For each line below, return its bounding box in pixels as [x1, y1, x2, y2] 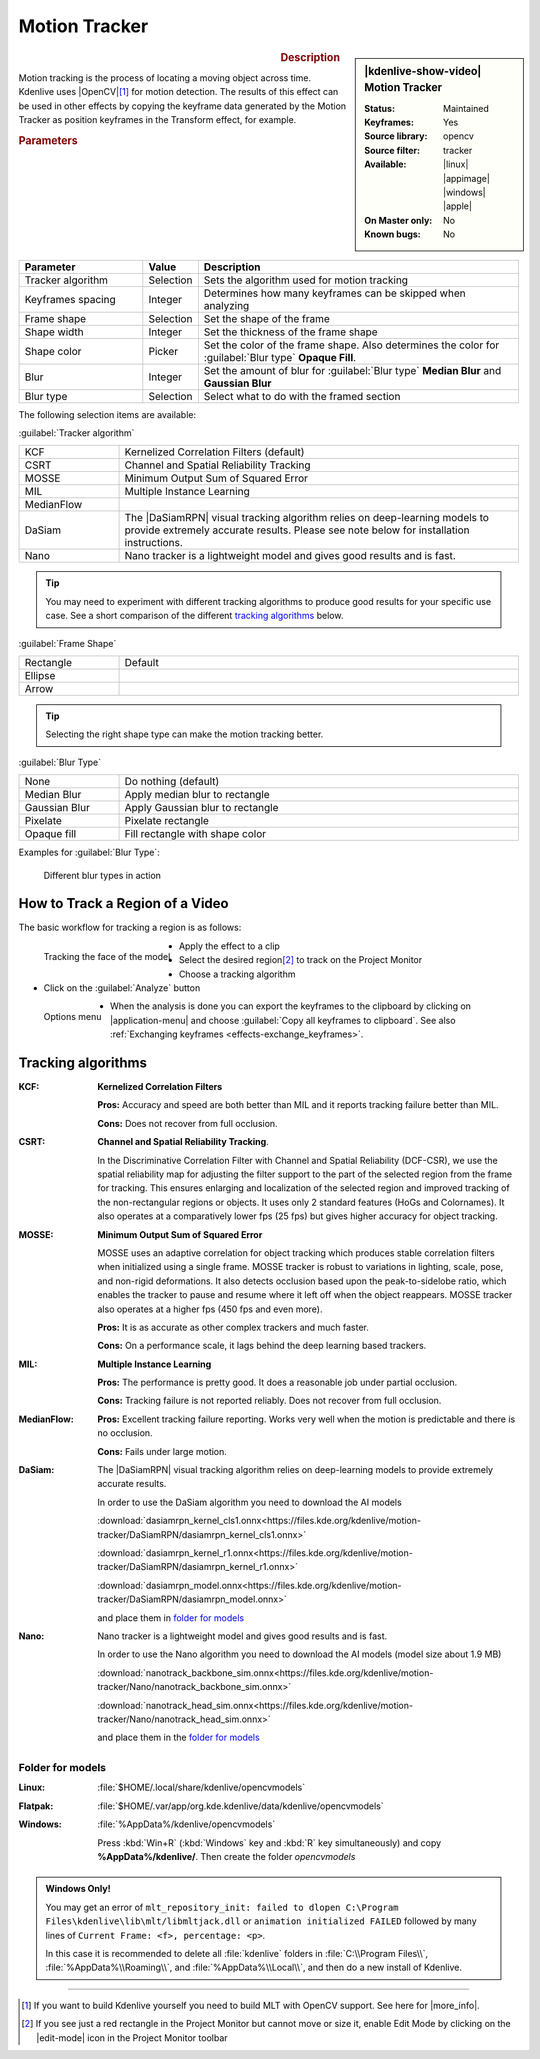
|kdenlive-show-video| [364, 64, 482, 78]
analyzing [203, 298, 250, 312]
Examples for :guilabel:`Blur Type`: [18, 846, 160, 859]
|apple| [443, 200, 472, 212]
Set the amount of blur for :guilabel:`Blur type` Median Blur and [203, 363, 502, 377]
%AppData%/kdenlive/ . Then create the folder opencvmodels [97, 1850, 356, 1862]
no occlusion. [97, 1427, 154, 1439]
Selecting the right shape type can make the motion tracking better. [45, 728, 324, 740]
